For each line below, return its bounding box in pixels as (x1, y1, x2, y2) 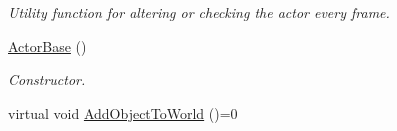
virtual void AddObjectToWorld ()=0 (8, 102, 238, 123)
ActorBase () (8, 35, 87, 56)
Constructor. (8, 69, 86, 90)
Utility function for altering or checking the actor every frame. (8, 2, 390, 22)
